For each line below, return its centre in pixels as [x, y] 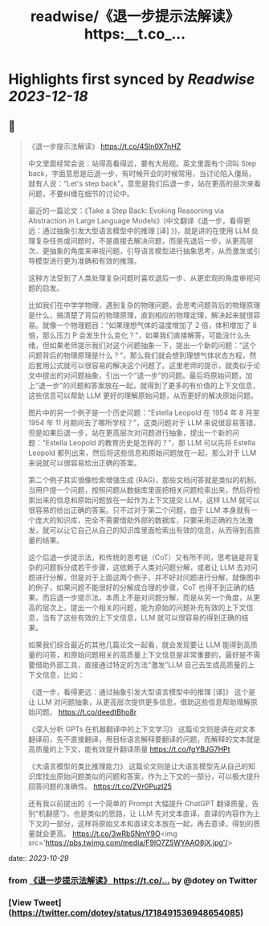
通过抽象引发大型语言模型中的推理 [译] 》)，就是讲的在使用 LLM [146, 231]
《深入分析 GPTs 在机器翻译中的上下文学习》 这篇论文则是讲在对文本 [142, 729]
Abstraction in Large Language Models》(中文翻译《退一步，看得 [135, 221]
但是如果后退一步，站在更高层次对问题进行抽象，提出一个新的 [130, 432]
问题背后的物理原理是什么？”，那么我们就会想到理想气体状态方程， [139, 355]
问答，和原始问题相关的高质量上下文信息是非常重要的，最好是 [144, 655]
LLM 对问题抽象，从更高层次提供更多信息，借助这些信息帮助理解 [144, 702]
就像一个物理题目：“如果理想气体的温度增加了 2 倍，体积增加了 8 [149, 325]
